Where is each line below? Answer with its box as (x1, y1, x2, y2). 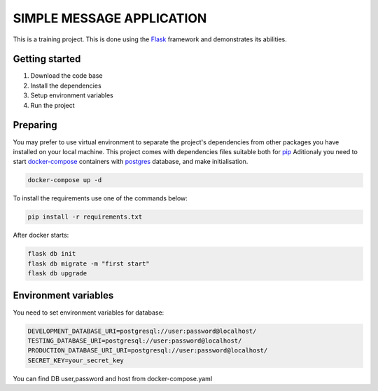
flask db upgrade (27, 270, 87, 277)
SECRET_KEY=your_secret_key (27, 356, 124, 364)
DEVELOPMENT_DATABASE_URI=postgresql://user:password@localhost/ (27, 327, 257, 335)
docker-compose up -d (27, 176, 102, 184)
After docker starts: (13, 231, 69, 240)
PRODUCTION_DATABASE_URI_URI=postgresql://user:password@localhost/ (27, 347, 268, 355)
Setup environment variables (30, 91, 113, 100)
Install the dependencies (30, 81, 101, 90)
